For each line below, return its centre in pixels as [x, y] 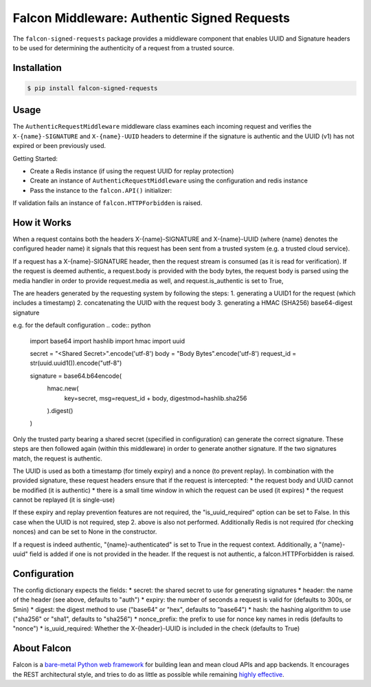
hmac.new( [63, 388]
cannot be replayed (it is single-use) [64, 500]
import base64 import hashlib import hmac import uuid [108, 341]
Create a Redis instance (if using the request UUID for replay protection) [132, 171]
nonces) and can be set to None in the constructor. [85, 532]
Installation [37, 68]
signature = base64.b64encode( [76, 376]
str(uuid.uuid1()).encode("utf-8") [76, 363]
